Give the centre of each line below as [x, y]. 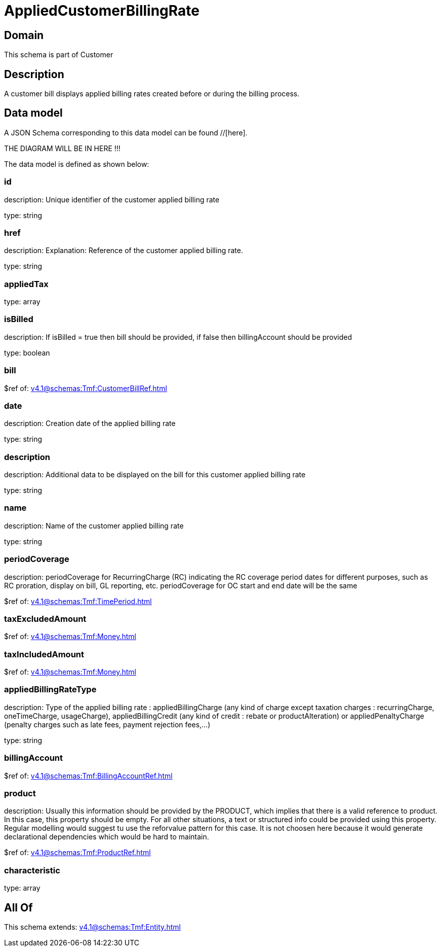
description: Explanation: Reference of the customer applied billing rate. [124, 251]
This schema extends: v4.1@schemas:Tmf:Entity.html [92, 927]
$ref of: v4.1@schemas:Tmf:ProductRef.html [77, 853]
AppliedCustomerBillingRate [102, 11]
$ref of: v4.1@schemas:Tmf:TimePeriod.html [78, 601]
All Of [18, 907]
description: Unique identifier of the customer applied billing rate [112, 199]
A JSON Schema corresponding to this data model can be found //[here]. [126, 132]
